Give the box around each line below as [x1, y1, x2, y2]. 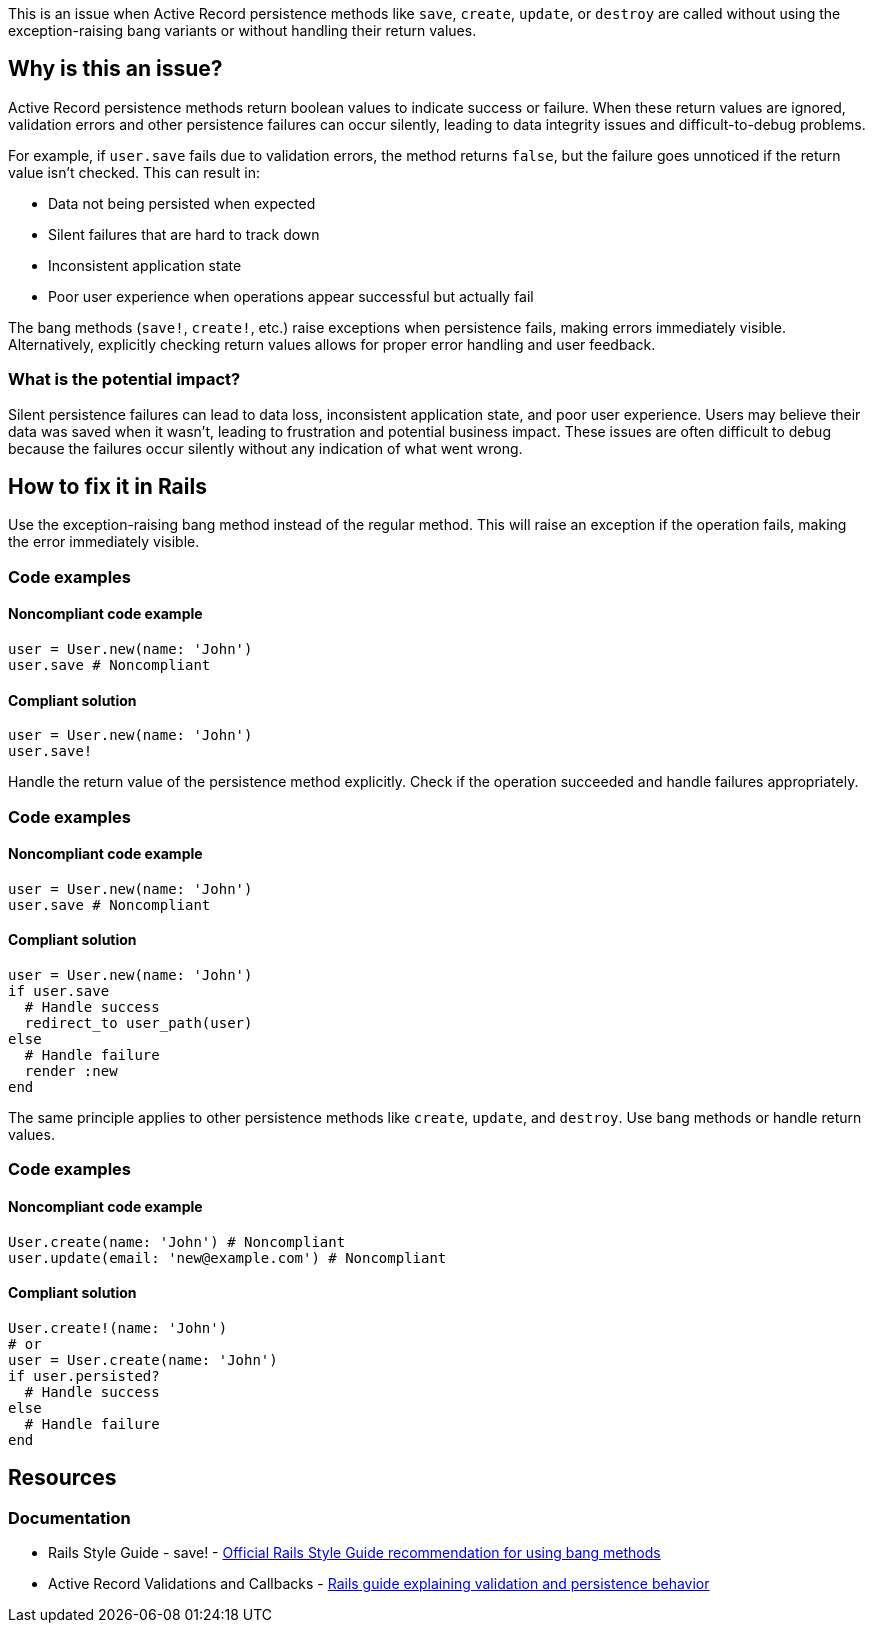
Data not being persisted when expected [48, 194, 316, 212]
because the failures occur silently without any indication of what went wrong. [8, 439, 523, 457]
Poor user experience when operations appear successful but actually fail [48, 287, 534, 305]
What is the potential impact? [8, 369, 241, 390]
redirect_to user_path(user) [24, 1015, 253, 1032]
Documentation [8, 1507, 131, 1528]
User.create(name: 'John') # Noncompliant [8, 1233, 346, 1250]
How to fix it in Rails [8, 474, 207, 500]
